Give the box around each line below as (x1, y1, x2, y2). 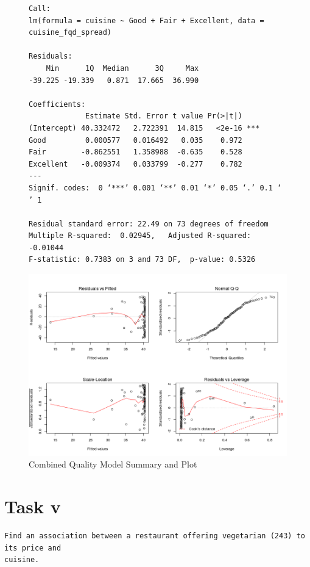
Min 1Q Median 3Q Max (46, 63, 199, 73)
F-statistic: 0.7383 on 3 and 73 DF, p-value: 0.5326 (29, 255, 256, 264)
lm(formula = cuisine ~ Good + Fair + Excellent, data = (29, 16, 264, 25)
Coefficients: (29, 99, 86, 109)
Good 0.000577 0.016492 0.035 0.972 (29, 135, 242, 145)
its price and (4, 543, 62, 552)
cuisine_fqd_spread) (29, 28, 112, 37)
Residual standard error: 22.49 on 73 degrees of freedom (29, 219, 269, 228)
